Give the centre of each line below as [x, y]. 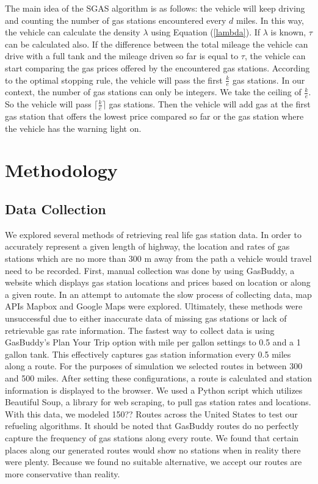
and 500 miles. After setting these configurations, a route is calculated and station [159, 377]
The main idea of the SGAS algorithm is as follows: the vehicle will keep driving [155, 8]
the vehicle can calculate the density [73, 32]
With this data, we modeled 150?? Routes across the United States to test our [151, 414]
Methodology [61, 170]
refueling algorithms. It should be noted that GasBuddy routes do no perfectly [152, 426]
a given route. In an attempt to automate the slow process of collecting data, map [158, 294]
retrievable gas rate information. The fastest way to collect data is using [140, 330]
